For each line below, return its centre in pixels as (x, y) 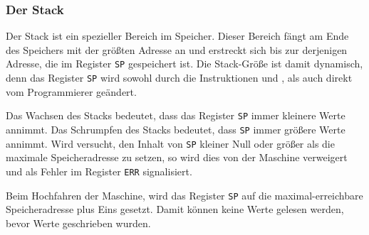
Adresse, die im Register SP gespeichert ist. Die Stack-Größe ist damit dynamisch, (184, 64)
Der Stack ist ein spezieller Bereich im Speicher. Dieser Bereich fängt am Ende (177, 36)
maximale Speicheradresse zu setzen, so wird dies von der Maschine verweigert (177, 157)
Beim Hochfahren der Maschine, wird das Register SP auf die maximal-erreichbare (184, 195)
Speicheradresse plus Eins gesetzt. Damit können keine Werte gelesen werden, (175, 209)
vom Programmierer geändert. (71, 91)
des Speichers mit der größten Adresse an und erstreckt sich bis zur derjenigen (177, 49)
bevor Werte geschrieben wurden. (78, 223)
